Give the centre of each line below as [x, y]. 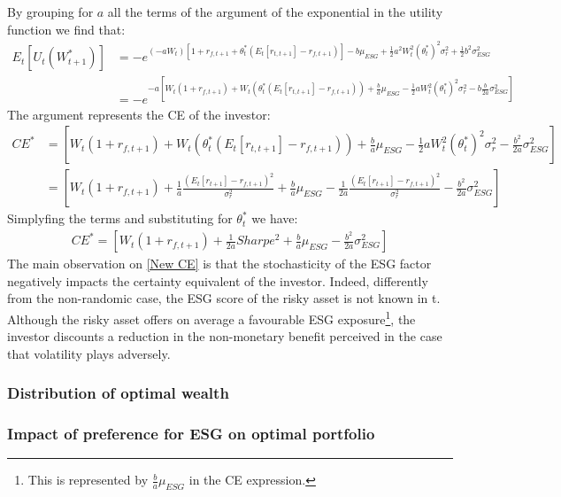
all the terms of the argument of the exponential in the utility [275, 12]
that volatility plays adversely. [89, 353]
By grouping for [50, 12]
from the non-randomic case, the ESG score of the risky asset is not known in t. [224, 298]
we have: [275, 218]
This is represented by [88, 480]
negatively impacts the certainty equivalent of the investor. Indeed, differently [218, 280]
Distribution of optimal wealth [118, 393]
